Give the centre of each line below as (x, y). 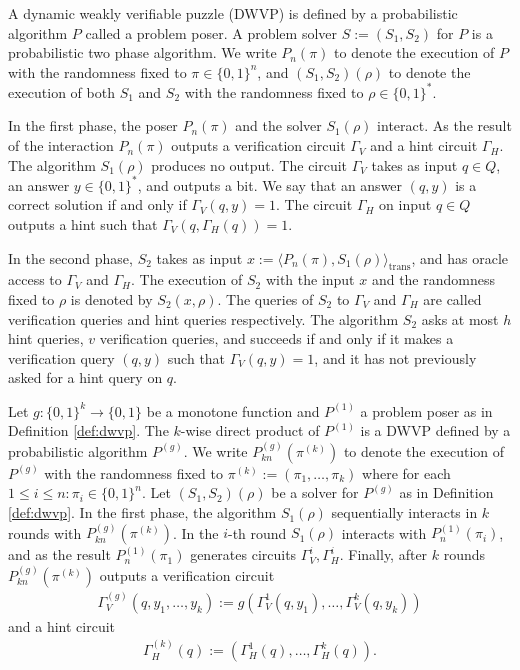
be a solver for (315, 492)
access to (35, 279)
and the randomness (433, 279)
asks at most (460, 318)
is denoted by (111, 298)
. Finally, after (383, 554)
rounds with (45, 532)
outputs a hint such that (83, 223)
